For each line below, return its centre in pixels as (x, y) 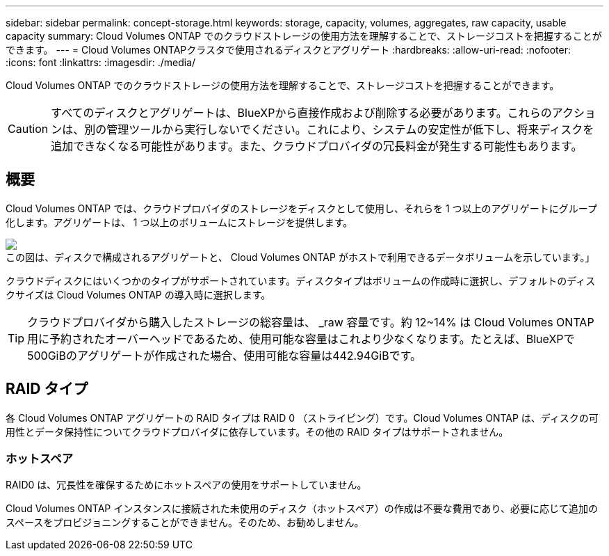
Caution (28, 129)
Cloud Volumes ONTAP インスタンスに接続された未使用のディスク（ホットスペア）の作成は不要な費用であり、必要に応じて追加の (302, 509)
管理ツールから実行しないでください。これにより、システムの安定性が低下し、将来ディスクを (350, 129)
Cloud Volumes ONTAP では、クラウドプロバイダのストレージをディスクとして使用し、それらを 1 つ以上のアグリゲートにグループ (301, 208)
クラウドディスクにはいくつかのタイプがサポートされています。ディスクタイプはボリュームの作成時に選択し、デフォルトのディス (301, 280)
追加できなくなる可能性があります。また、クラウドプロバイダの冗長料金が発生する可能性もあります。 (317, 146)
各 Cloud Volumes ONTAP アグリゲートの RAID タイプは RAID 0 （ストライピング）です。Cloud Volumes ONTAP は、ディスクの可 (302, 418)
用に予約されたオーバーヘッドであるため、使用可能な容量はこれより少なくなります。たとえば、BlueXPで (301, 339)
